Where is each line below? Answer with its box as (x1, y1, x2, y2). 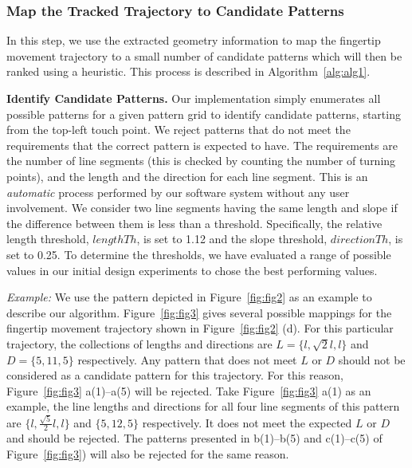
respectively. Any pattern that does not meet (77, 351, 297, 368)
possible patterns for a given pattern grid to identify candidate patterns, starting (6, 105, 401, 122)
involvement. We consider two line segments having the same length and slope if (6, 199, 398, 216)
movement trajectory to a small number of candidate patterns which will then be (6, 47, 402, 64)
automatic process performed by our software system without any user (6, 183, 350, 200)
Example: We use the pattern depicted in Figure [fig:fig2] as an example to (6, 289, 372, 305)
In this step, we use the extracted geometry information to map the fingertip (6, 32, 381, 49)
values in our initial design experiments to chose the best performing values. (6, 262, 378, 278)
